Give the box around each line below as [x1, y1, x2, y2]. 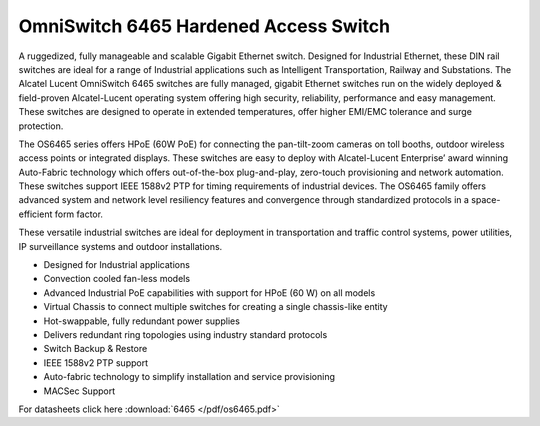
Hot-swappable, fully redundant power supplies [43, 315, 240, 327]
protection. [18, 120, 64, 132]
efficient [18, 208, 53, 220]
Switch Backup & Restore [43, 343, 148, 355]
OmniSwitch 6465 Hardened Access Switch [18, 15, 390, 37]
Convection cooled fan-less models [43, 273, 190, 285]
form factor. [54, 208, 104, 220]
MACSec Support [43, 385, 116, 397]
